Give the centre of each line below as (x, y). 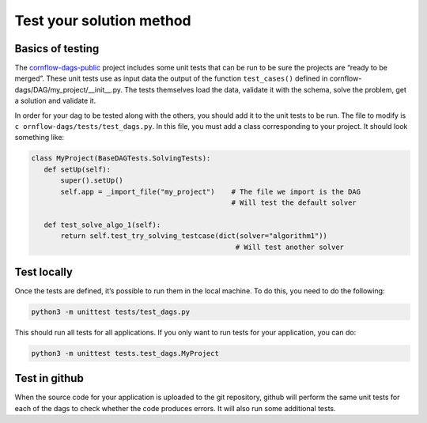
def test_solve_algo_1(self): (102, 225)
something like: (40, 138)
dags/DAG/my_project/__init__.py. (68, 89)
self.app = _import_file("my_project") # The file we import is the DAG (211, 191)
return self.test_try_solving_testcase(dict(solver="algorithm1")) (194, 236)
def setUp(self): (77, 169)
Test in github (49, 378)
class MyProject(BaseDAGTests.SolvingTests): (121, 159)
